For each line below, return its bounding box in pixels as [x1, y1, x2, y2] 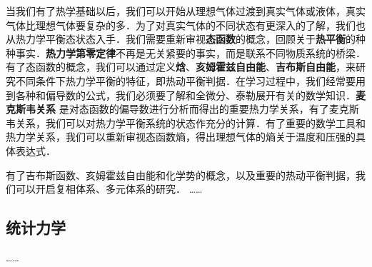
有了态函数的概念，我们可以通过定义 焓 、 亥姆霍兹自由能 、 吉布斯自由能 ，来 [6, 59, 356, 74]
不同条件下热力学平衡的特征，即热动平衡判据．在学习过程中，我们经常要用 [15, 73, 366, 88]
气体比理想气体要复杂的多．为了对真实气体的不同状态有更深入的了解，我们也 [6, 17, 366, 32]
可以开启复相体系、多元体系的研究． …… [15, 181, 203, 196]
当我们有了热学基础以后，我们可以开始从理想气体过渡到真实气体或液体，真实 [6, 4, 366, 18]
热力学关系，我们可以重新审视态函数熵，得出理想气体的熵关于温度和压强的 [6, 129, 356, 144]
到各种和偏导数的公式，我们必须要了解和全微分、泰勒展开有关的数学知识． [6, 87, 356, 102]
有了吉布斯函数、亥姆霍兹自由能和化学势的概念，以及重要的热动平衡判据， [6, 167, 356, 182]
